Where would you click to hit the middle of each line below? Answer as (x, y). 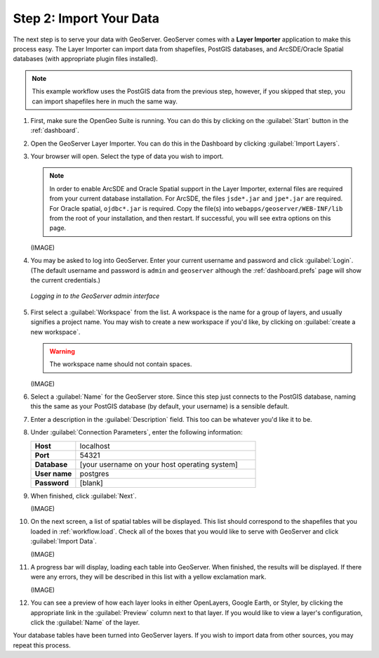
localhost (95, 446)
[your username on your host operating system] (159, 464)
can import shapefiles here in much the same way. (105, 101)
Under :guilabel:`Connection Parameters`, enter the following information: (137, 432)
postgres (94, 473)
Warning (62, 351)
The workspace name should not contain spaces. (121, 364)
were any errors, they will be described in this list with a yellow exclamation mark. (148, 577)
